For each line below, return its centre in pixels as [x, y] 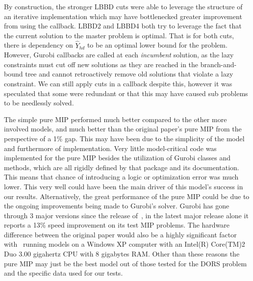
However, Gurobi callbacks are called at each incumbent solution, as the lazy [119, 55]
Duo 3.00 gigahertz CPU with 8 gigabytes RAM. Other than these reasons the [122, 254]
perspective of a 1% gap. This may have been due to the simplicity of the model [124, 138]
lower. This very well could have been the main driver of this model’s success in [124, 186]
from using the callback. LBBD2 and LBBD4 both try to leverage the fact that [123, 26]
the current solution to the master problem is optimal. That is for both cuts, [119, 35]
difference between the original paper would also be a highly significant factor [120, 234]
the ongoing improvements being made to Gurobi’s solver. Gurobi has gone [117, 206]
